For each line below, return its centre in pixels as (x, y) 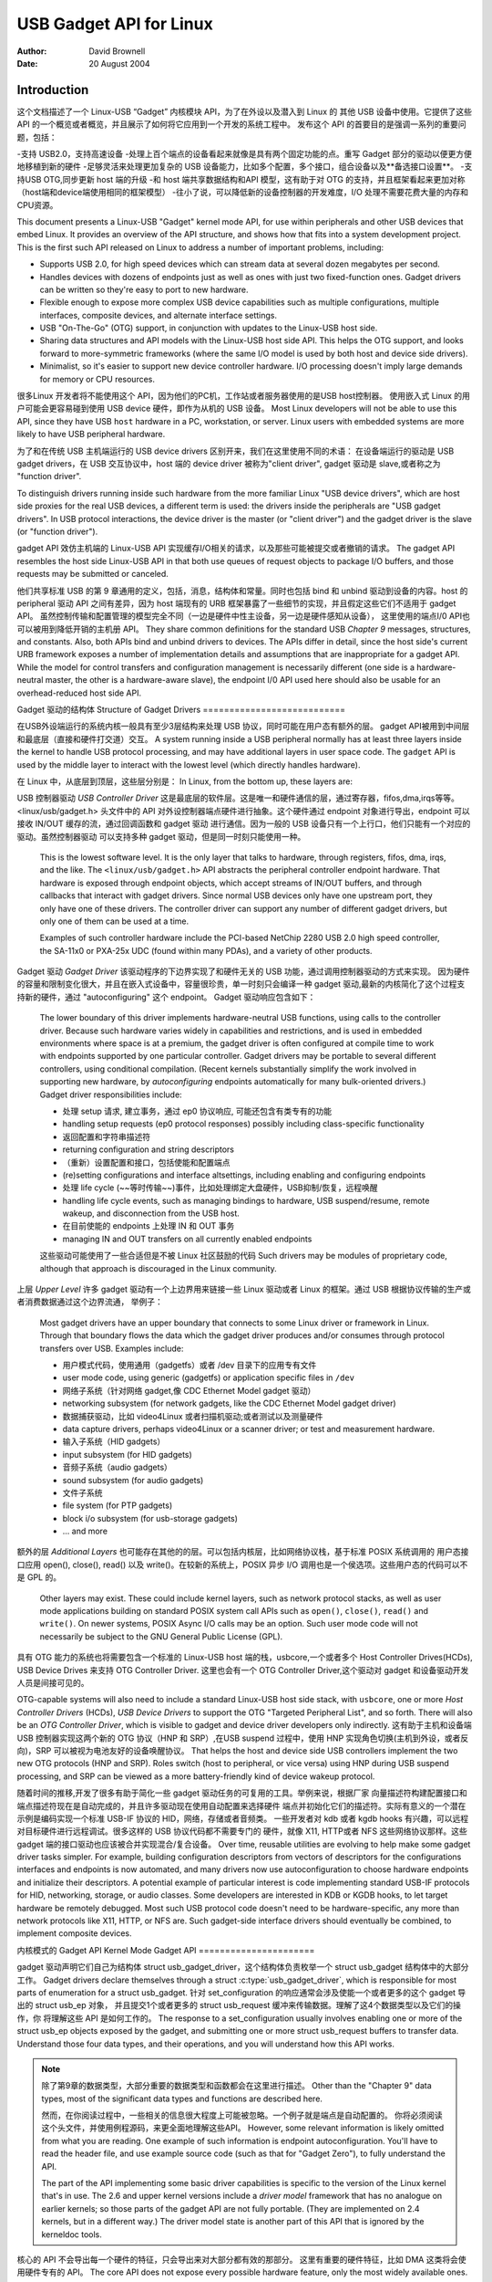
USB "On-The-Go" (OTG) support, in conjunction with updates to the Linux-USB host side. (209, 328)
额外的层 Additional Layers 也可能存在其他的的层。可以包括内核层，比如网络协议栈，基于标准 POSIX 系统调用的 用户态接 (243, 1552)
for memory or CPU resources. (97, 379)
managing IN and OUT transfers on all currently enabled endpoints (187, 1239)
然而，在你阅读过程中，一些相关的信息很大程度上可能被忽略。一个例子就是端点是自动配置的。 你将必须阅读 (242, 2115)
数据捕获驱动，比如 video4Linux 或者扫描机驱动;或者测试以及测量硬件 (193, 1416)
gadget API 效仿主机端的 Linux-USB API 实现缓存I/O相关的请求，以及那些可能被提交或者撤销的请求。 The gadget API (236, 549)
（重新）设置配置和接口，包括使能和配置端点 (146, 1162)
